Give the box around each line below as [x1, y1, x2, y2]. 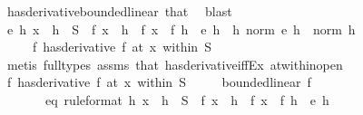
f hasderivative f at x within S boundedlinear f [6, 72, 311, 91]
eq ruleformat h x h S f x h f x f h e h [44, 90, 329, 109]
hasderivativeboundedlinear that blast [6, 2, 232, 20]
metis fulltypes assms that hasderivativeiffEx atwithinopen [6, 54, 343, 73]
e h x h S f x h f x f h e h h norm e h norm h [6, 19, 356, 38]
